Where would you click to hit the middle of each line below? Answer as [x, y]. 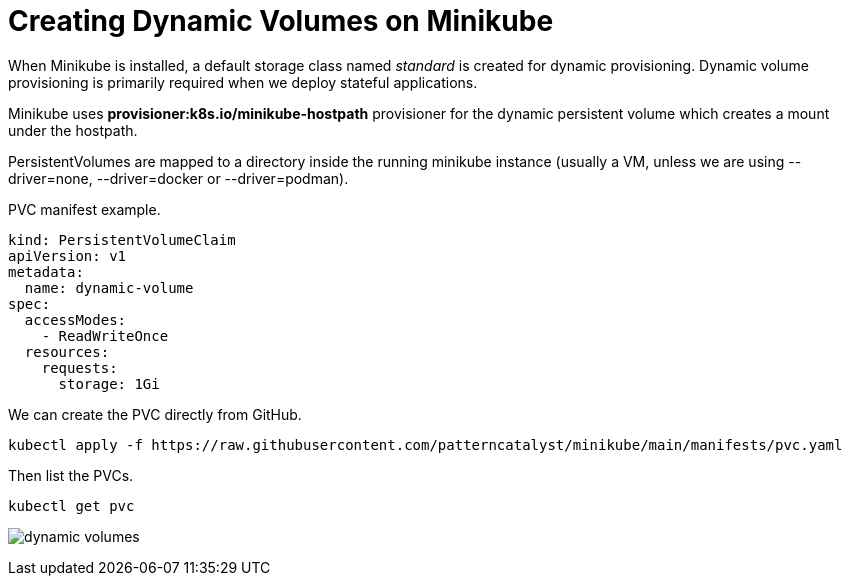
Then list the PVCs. [71, 475]
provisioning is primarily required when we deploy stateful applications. [243, 82]
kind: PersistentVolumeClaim [122, 239]
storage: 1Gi [109, 383]
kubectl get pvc [71, 505]
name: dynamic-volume [109, 287]
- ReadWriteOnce [105, 335]
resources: [67, 351]
